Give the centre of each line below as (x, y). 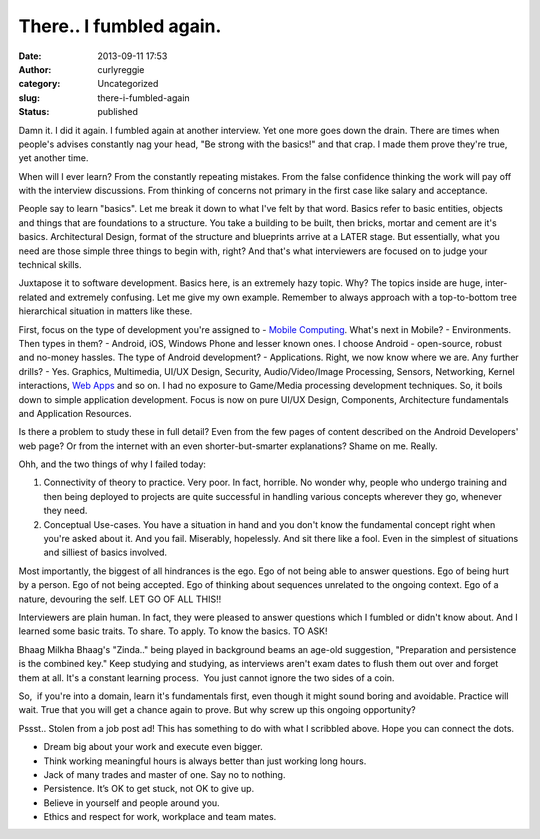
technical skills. (50, 265)
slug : (29, 97)
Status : (34, 112)
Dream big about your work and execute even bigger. (153, 747)
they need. (65, 511)
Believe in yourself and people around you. (131, 802)
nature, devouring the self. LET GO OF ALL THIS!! (120, 599)
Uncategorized (128, 84)
